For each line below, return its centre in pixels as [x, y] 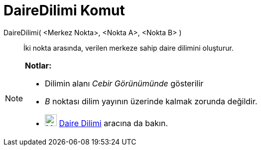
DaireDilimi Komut [64, 10]
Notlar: [38, 65]
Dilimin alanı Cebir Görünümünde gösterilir [124, 83]
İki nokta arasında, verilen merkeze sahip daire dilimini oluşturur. [129, 48]
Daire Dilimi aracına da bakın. [114, 123]
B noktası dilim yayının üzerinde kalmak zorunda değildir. [151, 101]
